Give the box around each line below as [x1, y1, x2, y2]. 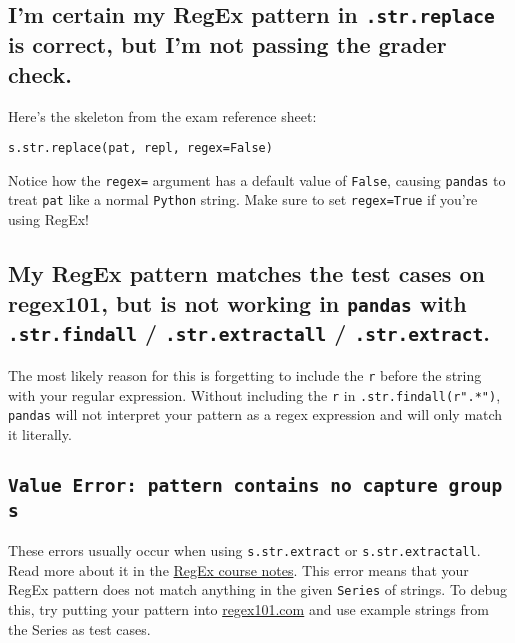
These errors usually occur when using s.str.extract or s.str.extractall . [8, 540, 481, 561]
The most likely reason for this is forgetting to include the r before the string [8, 364, 482, 385]
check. [8, 58, 73, 89]
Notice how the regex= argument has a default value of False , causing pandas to [8, 169, 506, 190]
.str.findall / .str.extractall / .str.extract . [8, 317, 491, 348]
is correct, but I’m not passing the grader [8, 29, 447, 60]
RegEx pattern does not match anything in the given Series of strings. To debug [8, 579, 508, 600]
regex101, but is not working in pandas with [8, 287, 467, 318]
